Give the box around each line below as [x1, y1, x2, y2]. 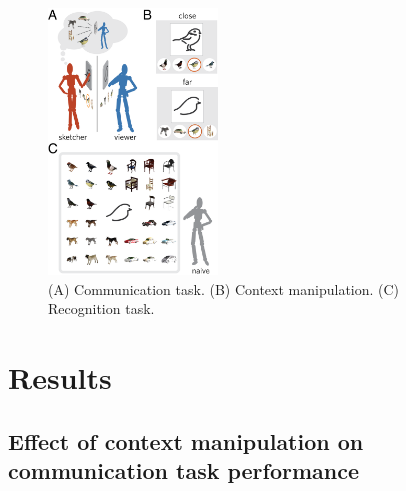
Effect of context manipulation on [8, 425, 364, 456]
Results [8, 357, 112, 398]
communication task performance [8, 455, 360, 486]
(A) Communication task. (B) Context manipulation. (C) [48, 278, 400, 299]
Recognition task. [48, 298, 155, 319]
